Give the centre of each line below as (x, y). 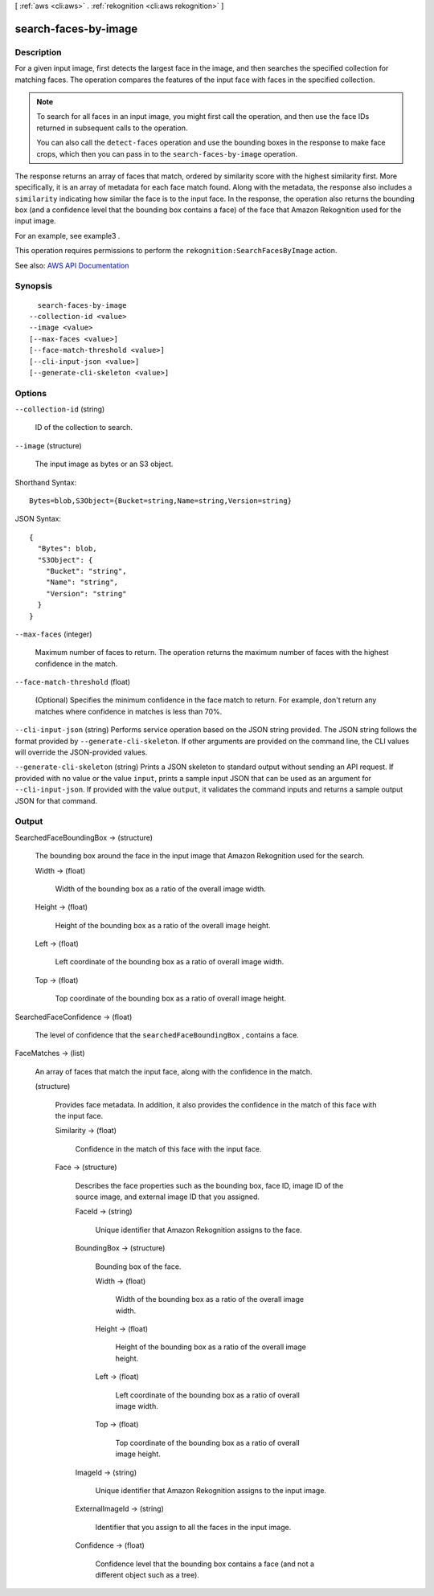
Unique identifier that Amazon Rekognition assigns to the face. (199, 1230)
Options (31, 393)
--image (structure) (48, 445)
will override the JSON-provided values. (81, 752)
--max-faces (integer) (53, 634)
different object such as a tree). (147, 1574)
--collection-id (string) (60, 409)
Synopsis (33, 286)
